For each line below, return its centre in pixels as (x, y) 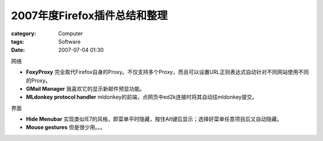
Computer (71, 33)
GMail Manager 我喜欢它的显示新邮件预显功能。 (86, 88)
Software (69, 41)
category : (24, 33)
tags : (18, 41)
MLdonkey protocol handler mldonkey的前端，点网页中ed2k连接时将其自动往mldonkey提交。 (142, 97)
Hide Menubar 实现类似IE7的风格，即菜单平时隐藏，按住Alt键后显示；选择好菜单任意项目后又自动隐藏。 (154, 119)
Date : (18, 50)
